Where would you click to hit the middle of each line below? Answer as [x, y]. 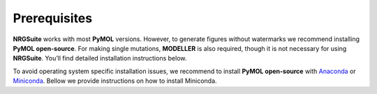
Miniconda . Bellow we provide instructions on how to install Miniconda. [115, 81]
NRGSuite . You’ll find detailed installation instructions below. [100, 58]
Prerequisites [53, 18]
